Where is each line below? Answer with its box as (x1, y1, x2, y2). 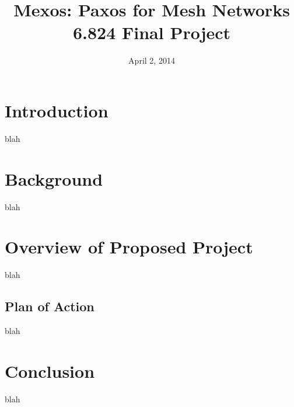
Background (5, 166, 103, 190)
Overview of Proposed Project (5, 235, 253, 259)
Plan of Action (5, 297, 94, 315)
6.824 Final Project (72, 20, 231, 44)
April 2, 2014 (128, 54, 175, 67)
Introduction (5, 98, 108, 122)
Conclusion (5, 359, 95, 382)
